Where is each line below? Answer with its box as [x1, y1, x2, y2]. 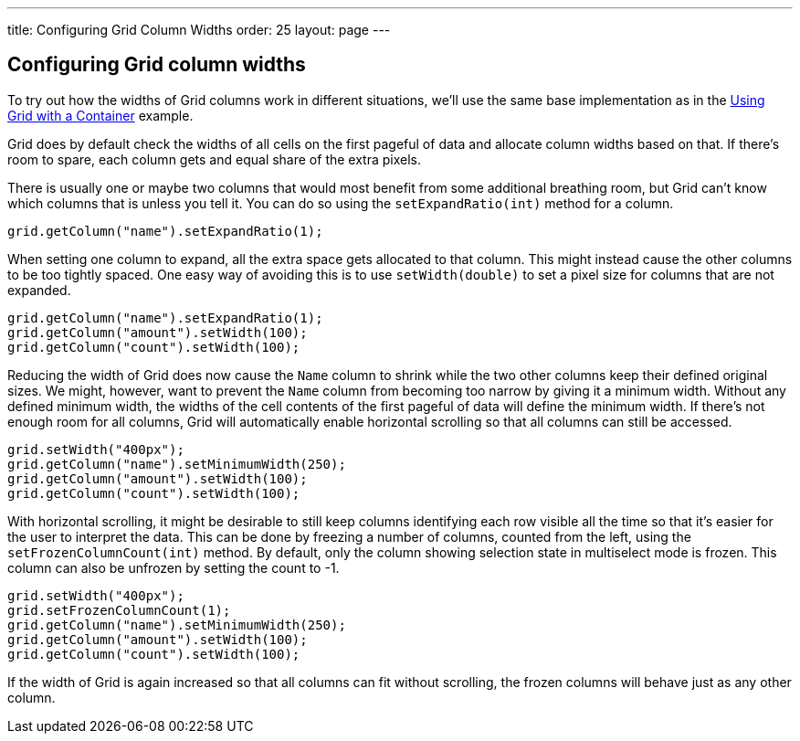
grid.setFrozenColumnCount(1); [7, 602, 231, 618]
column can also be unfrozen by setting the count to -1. [7, 559, 340, 576]
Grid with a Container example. [7, 107, 194, 123]
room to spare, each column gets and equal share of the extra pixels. [7, 151, 422, 167]
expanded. [7, 281, 71, 298]
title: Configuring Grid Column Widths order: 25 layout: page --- [7, 22, 391, 37]
